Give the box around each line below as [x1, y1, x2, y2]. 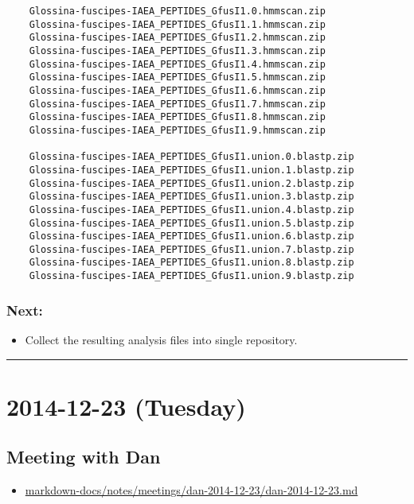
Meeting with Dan [6, 444, 161, 469]
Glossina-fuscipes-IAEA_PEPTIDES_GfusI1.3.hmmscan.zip [29, 45, 326, 56]
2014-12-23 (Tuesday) [6, 390, 246, 422]
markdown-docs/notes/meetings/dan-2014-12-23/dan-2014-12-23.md [25, 482, 358, 498]
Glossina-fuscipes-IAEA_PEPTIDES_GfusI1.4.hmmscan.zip [29, 58, 326, 70]
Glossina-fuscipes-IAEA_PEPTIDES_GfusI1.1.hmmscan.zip [29, 18, 326, 30]
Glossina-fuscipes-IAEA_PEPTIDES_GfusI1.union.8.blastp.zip [29, 257, 354, 269]
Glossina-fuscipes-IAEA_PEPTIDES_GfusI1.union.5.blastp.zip [29, 217, 354, 229]
